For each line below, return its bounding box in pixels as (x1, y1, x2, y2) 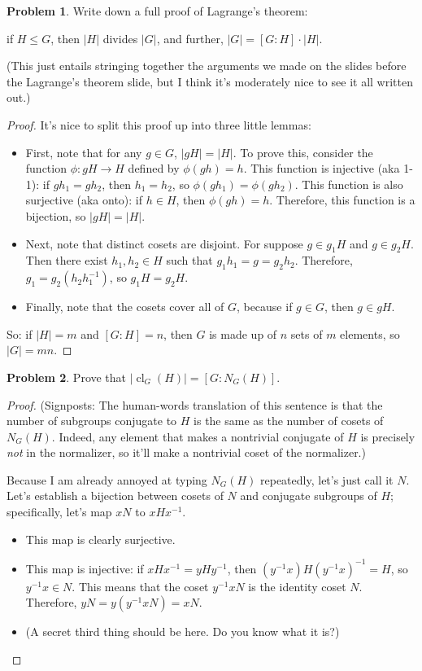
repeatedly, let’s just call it (260, 471, 394, 488)
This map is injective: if (25, 559, 144, 577)
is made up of (209, 325, 277, 342)
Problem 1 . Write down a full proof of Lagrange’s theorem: (7, 2, 308, 19)
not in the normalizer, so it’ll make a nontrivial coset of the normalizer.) (7, 444, 366, 461)
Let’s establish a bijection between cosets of (7, 487, 224, 504)
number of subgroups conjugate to (7, 412, 177, 429)
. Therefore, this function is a (269, 191, 415, 208)
